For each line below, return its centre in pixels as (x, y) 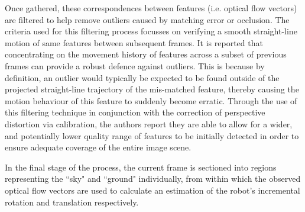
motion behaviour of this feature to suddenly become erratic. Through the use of (151, 100)
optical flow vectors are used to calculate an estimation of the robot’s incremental (152, 190)
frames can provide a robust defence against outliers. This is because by (135, 65)
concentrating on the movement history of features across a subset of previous (146, 54)
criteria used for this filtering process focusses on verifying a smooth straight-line (151, 31)
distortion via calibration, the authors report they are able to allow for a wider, (149, 123)
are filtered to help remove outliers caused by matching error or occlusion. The (147, 19)
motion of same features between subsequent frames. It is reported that (134, 42)
